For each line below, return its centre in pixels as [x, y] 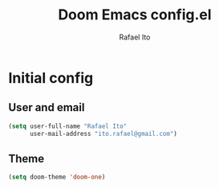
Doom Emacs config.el [135, 15]
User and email [47, 107]
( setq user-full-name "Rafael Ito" [68, 126]
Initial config [51, 78]
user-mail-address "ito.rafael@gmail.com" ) [103, 134]
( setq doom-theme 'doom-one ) [57, 177]
